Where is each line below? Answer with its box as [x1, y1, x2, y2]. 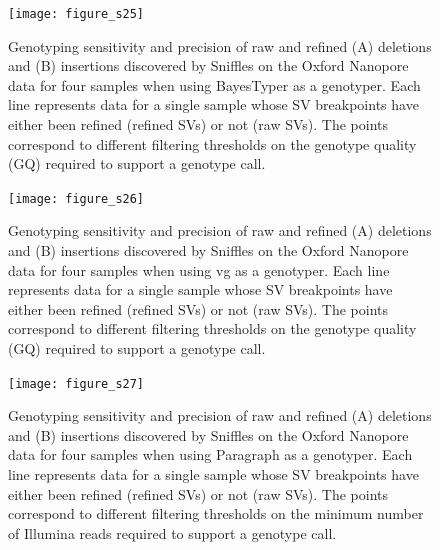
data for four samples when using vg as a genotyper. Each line [8, 259, 390, 280]
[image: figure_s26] [8, 191, 145, 206]
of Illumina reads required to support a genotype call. [8, 522, 337, 543]
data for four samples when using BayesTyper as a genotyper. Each [8, 74, 421, 95]
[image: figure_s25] [8, 7, 145, 21]
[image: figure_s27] [8, 376, 145, 391]
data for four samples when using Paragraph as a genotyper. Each [8, 444, 413, 465]
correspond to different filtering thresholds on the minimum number [8, 503, 424, 524]
